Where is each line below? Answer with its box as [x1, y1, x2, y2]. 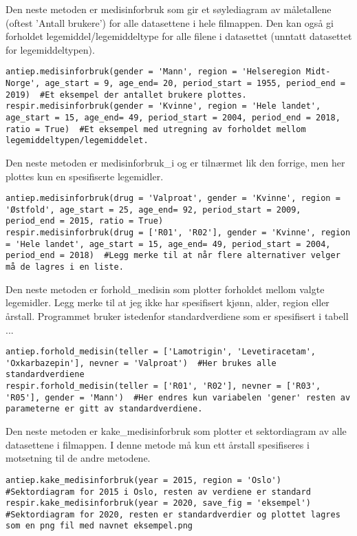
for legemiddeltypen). [6, 42, 95, 56]
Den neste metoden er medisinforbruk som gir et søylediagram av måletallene [6, 2, 332, 16]
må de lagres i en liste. [6, 262, 124, 272]
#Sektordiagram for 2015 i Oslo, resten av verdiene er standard [6, 486, 311, 497]
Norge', [6, 78, 41, 89]
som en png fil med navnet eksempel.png [6, 521, 193, 531]
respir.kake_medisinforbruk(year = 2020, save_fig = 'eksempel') [6, 498, 311, 508]
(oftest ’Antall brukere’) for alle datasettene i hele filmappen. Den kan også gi [6, 15, 334, 30]
